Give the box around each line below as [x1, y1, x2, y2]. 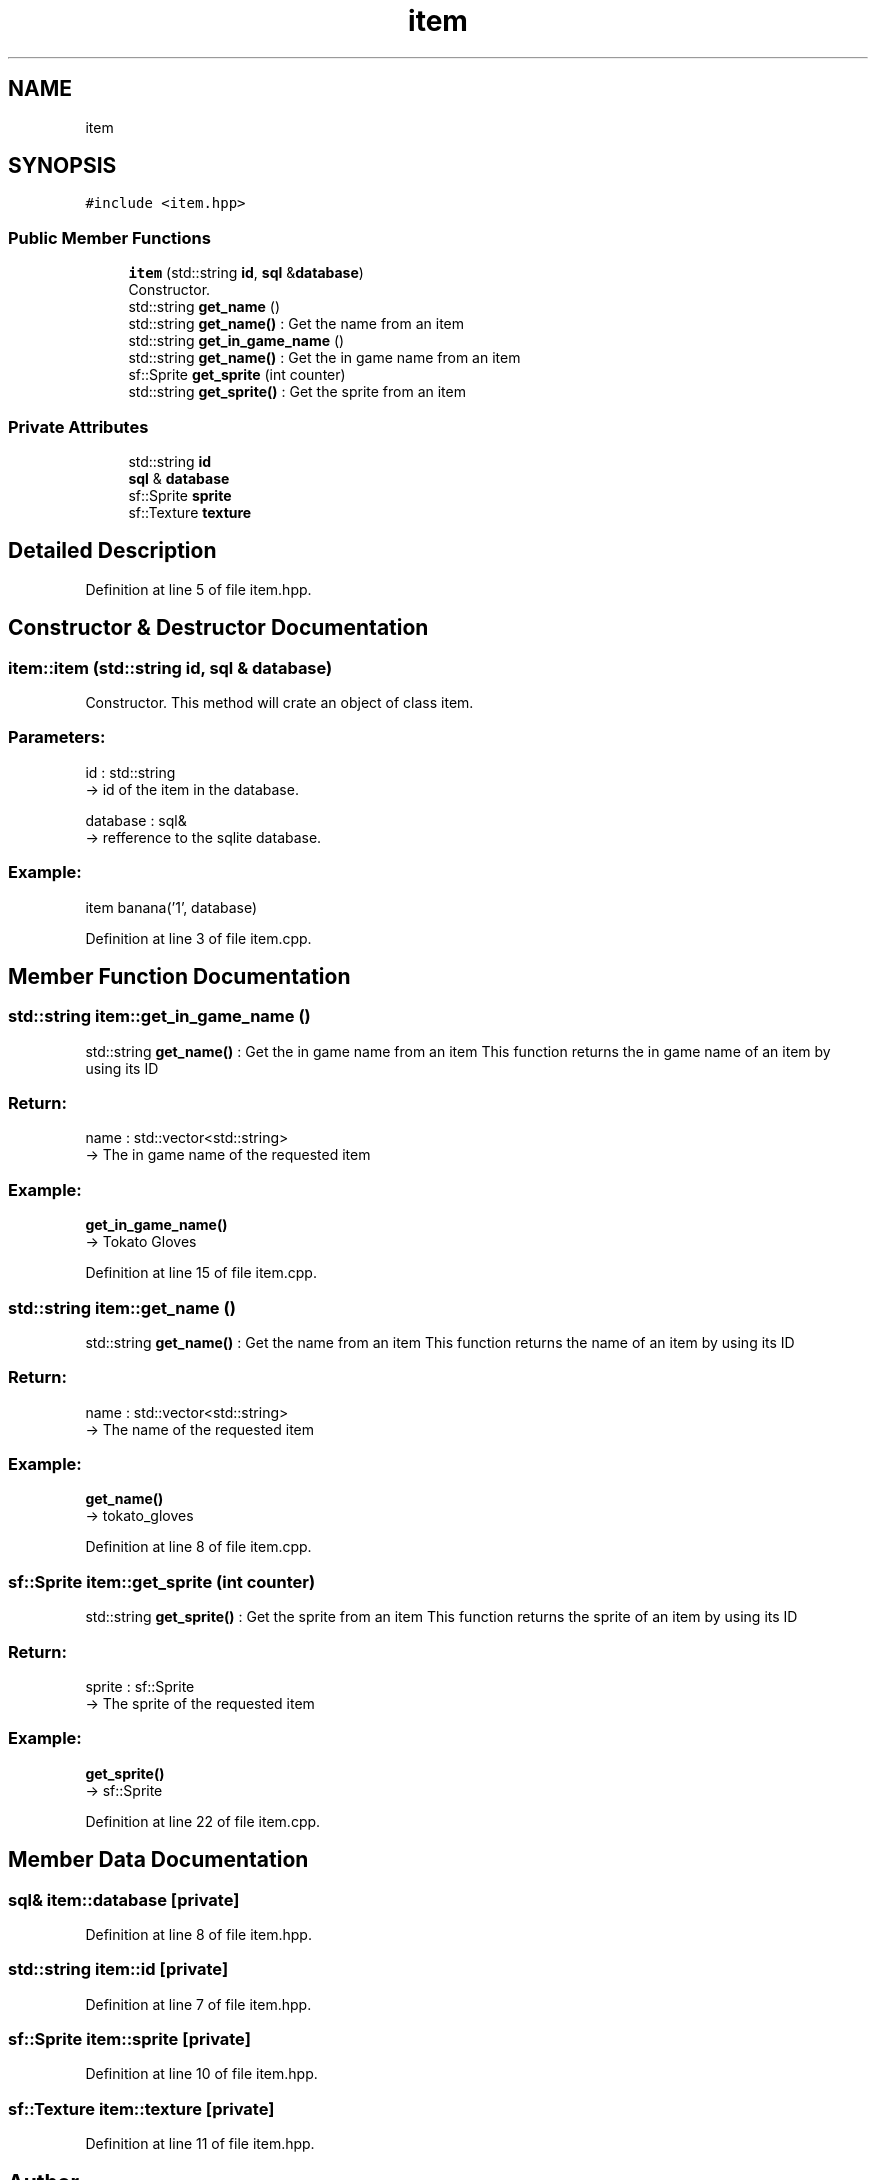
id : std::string [85, 763, 176, 781]
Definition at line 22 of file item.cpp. [85, 1812, 321, 1830]
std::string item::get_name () [8, 1297, 236, 1318]
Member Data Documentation [8, 1847, 309, 1873]
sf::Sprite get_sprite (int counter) [128, 366, 346, 384]
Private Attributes [8, 416, 149, 437]
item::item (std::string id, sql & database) [8, 657, 333, 678]
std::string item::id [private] [8, 1959, 229, 1980]
